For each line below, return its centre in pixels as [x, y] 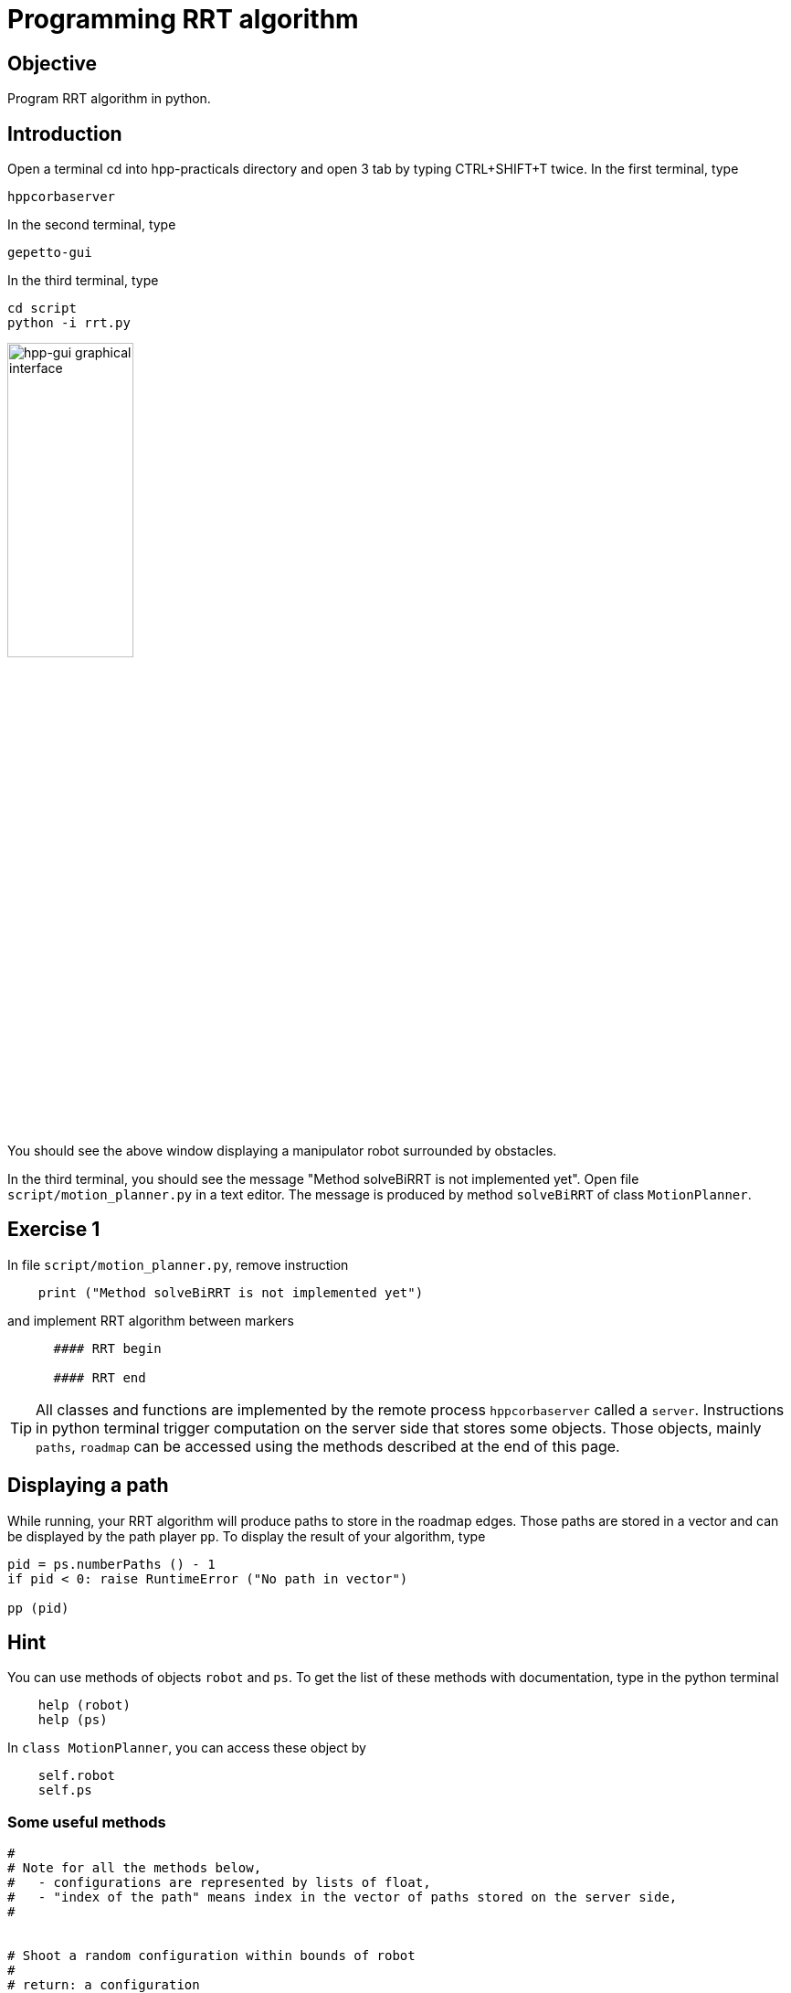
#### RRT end [100, 1377]
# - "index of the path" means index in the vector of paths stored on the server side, [343, 1897]
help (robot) [84, 1705]
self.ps [65, 1791]
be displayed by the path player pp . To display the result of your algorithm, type [247, 1536]
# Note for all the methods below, [135, 1868]
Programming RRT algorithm [183, 19]
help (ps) [73, 1720]
